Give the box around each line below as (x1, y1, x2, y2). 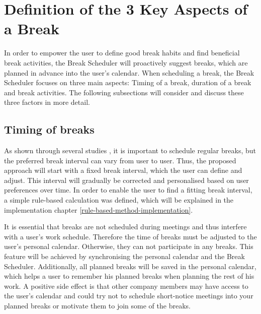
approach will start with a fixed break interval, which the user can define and (4, 165, 242, 175)
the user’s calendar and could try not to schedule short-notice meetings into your (4, 290, 253, 301)
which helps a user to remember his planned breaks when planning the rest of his (4, 271, 254, 281)
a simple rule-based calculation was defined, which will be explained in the (4, 195, 234, 205)
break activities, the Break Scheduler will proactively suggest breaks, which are (4, 57, 248, 68)
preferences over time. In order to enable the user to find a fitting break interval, (4, 184, 252, 195)
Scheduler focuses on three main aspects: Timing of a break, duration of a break (4, 77, 251, 88)
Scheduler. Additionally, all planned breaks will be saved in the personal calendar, (4, 261, 256, 271)
